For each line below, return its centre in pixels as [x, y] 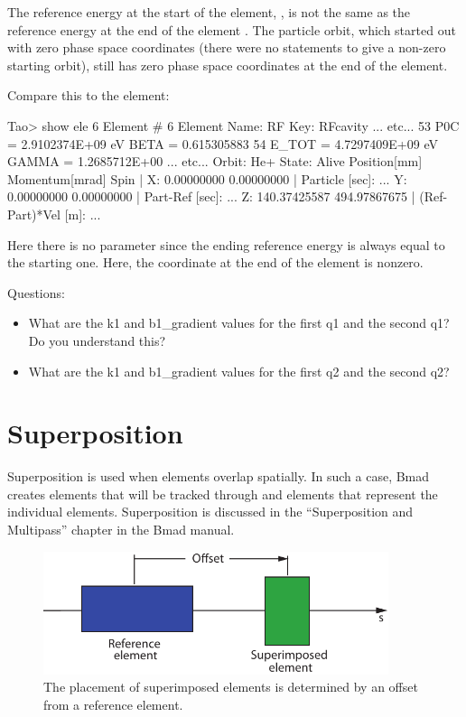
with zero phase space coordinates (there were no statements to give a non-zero [227, 47]
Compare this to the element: [89, 95]
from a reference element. [113, 704]
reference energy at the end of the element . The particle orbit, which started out [232, 29]
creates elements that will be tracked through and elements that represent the [223, 494]
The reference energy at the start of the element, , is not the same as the [209, 12]
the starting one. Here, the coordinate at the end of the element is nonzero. [215, 262]
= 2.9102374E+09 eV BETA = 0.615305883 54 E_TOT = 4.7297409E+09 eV [223, 143]
